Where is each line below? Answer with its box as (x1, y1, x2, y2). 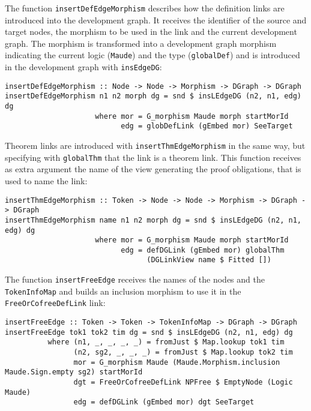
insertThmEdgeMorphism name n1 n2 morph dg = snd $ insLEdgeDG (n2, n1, (5, 215, 301, 224)
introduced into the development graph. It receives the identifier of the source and (5, 13, 307, 26)
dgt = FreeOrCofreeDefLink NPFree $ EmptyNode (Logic (73, 378, 293, 387)
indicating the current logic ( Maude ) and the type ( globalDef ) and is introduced (5, 49, 300, 61)
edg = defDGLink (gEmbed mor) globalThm (121, 245, 285, 254)
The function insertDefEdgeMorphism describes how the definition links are (5, 2, 285, 14)
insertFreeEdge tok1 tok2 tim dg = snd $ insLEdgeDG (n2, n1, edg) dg (5, 328, 293, 337)
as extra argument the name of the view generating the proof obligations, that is (5, 163, 301, 175)
